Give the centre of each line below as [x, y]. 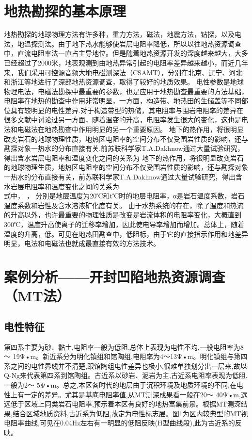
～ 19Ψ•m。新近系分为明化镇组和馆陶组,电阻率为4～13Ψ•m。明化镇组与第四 [126, 356]
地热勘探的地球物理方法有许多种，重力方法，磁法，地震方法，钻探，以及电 [123, 34]
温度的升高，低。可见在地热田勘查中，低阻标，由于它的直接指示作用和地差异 [126, 234]
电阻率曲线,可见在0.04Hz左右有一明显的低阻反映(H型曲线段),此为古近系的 [119, 423]
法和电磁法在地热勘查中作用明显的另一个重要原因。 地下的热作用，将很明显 [124, 129]
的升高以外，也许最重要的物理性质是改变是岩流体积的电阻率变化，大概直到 [123, 215]
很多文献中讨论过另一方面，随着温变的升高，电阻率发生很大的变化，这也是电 [126, 120]
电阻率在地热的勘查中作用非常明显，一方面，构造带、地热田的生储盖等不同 [123, 101]
